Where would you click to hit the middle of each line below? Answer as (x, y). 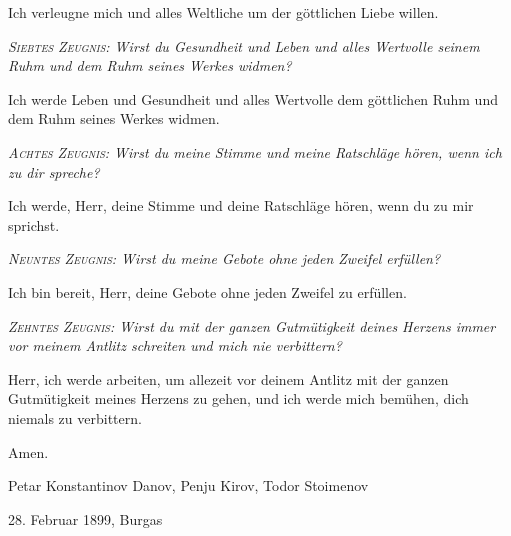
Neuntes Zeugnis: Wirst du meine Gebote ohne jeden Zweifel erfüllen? (224, 258)
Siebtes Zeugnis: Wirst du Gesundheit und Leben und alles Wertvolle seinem (244, 45)
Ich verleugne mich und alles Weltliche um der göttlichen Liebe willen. (223, 12)
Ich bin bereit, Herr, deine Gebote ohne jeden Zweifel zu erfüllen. (207, 291)
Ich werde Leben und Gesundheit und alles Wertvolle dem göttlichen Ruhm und (253, 98)
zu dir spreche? (54, 171)
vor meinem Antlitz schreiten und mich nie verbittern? (175, 345)
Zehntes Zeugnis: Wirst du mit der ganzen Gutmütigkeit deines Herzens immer (252, 325)
